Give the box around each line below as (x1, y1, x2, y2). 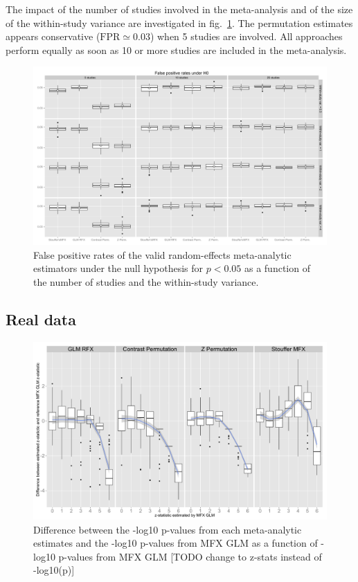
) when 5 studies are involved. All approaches (150, 29, 343, 44)
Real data (6, 308, 76, 329)
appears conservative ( (6, 29, 100, 44)
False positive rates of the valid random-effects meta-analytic (33, 247, 292, 262)
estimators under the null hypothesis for (33, 261, 204, 275)
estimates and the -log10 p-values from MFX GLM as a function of (33, 536, 318, 550)
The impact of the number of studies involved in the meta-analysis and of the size (6, 2, 353, 16)
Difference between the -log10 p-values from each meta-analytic (33, 522, 302, 536)
